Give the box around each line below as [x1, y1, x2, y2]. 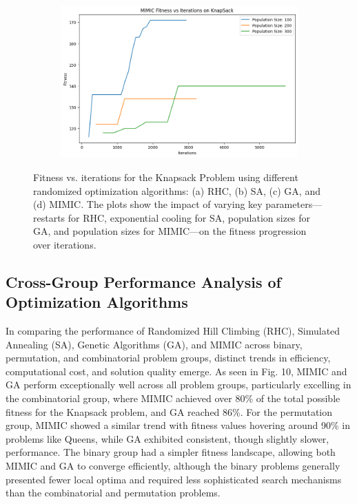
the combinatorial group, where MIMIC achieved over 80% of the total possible [6, 391, 340, 406]
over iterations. [33, 237, 96, 251]
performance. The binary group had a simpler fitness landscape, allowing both [6, 445, 336, 459]
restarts [33, 210, 65, 224]
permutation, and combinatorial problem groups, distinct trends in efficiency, [6, 350, 331, 365]
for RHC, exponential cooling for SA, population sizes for [68, 210, 311, 224]
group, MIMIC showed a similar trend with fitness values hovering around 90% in [6, 418, 350, 432]
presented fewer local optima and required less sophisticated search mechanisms [6, 472, 342, 486]
